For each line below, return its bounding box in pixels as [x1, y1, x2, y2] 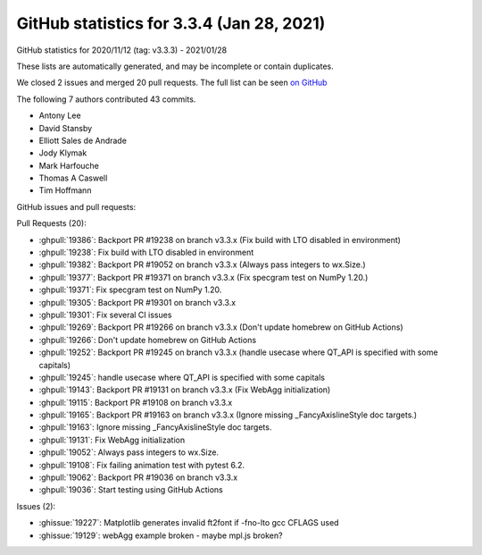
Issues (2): [16, 500, 56, 511]
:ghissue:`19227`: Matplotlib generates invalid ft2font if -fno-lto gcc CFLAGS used [38, 517, 339, 528]
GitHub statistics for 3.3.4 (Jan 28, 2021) [16, 13, 326, 33]
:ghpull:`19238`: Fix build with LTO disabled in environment [38, 247, 254, 258]
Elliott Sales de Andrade [38, 135, 127, 146]
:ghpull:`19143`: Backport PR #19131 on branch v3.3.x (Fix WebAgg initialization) [38, 384, 331, 395]
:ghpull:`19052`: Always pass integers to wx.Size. [38, 447, 219, 458]
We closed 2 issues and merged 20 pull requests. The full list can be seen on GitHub [16, 77, 328, 88]
